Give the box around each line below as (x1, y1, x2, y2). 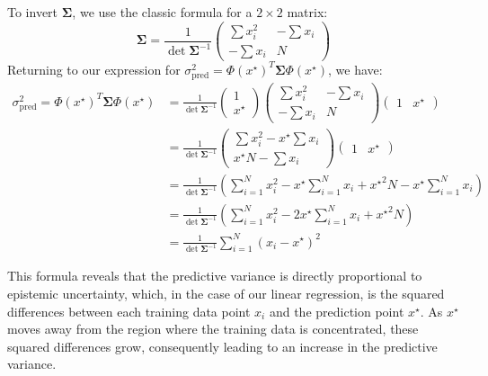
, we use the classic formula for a (72, 3, 253, 21)
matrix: (287, 3, 328, 21)
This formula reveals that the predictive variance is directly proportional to (7, 266, 422, 285)
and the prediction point (269, 301, 404, 320)
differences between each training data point (7, 301, 251, 320)
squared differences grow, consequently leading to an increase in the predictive (7, 336, 438, 355)
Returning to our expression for (7, 59, 181, 78)
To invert (7, 3, 58, 21)
